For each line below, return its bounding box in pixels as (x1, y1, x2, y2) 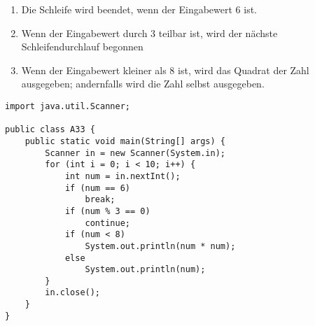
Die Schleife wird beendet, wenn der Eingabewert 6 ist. (21, 2, 257, 16)
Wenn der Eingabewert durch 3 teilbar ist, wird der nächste (21, 25, 278, 40)
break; (85, 194, 115, 205)
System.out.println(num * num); (85, 241, 236, 251)
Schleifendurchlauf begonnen (21, 39, 143, 54)
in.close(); (45, 288, 101, 298)
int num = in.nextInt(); (64, 171, 181, 181)
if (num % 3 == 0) (64, 206, 150, 216)
